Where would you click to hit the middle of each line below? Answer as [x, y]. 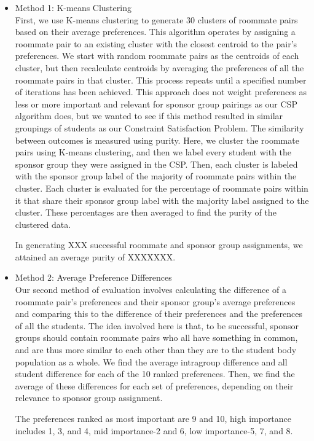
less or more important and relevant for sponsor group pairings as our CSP [156, 103]
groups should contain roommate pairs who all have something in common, [156, 338]
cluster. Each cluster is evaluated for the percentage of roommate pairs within [162, 188]
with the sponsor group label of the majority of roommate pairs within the [156, 176]
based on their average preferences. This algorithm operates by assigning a [155, 32]
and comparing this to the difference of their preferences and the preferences [159, 314]
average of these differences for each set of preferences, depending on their [154, 385]
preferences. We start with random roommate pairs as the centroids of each [157, 56]
